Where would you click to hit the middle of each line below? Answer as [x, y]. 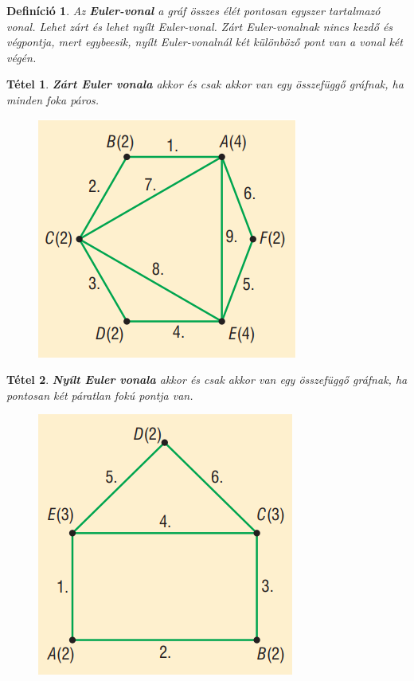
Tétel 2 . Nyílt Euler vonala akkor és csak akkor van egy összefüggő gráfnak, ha [207, 380]
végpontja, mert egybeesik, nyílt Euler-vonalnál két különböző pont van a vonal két [205, 42]
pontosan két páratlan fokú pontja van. [100, 395]
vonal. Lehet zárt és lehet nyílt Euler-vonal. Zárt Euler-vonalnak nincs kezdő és [200, 26]
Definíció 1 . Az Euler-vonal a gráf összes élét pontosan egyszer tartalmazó [193, 10]
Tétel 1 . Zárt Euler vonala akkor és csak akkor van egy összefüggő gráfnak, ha [205, 84]
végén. [21, 57]
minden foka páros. [53, 99]
